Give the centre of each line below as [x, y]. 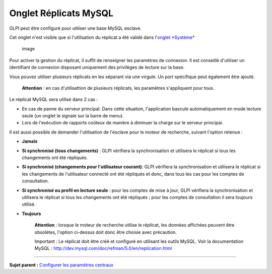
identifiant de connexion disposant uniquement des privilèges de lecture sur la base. [97, 67]
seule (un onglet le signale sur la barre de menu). [73, 116]
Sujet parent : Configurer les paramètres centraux [61, 265]
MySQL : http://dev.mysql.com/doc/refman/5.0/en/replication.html [103, 248]
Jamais [30, 142]
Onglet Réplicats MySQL [61, 13]
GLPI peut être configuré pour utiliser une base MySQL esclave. [76, 28]
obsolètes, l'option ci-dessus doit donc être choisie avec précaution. [106, 232]
